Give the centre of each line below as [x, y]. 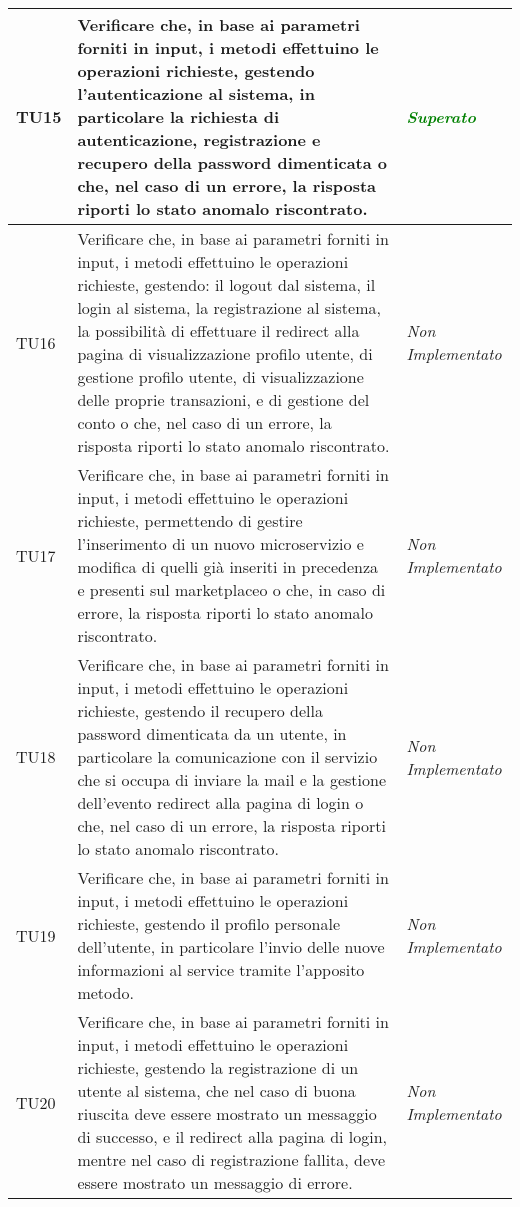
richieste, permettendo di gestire [190, 520]
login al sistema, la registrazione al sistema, [229, 307]
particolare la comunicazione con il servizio [227, 756]
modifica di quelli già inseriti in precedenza [228, 566]
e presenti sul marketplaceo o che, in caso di [231, 589]
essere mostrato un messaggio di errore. [215, 1182]
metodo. [105, 992]
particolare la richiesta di [178, 116]
